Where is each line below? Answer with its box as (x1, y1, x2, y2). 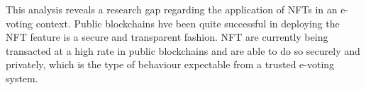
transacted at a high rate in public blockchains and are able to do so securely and (6, 43, 360, 58)
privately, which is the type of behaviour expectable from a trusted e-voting (6, 57, 335, 72)
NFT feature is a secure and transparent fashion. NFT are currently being (6, 30, 328, 44)
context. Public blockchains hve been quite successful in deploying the (35, 15, 340, 30)
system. (6, 70, 38, 85)
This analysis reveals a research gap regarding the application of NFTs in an (6, 2, 338, 16)
